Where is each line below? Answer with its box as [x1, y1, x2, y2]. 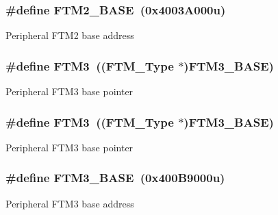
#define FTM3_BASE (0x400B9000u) [5, 169, 225, 186]
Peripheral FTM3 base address [5, 196, 134, 210]
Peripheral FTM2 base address [5, 28, 134, 42]
